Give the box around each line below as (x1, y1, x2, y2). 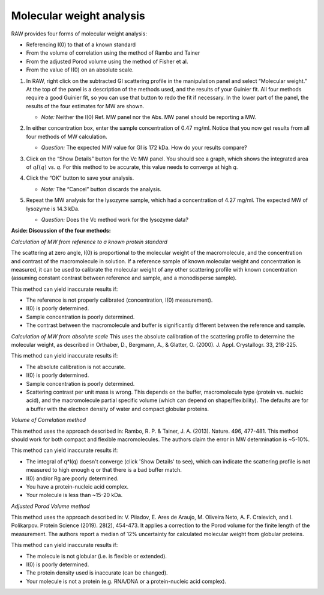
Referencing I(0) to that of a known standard (26, 41, 136, 48)
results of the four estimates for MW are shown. (26, 102, 145, 109)
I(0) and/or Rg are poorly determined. (26, 475, 119, 482)
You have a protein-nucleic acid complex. (26, 483, 129, 490)
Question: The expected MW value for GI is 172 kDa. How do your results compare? (41, 144, 247, 151)
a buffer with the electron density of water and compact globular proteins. (26, 405, 209, 412)
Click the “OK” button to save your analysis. (26, 174, 134, 182)
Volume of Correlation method (11, 416, 86, 424)
